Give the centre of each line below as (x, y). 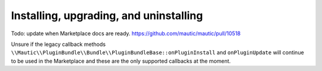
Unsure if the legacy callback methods (58, 44)
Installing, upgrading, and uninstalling (107, 16)
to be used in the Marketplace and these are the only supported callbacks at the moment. (121, 61)
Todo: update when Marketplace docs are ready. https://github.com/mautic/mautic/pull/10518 (126, 33)
